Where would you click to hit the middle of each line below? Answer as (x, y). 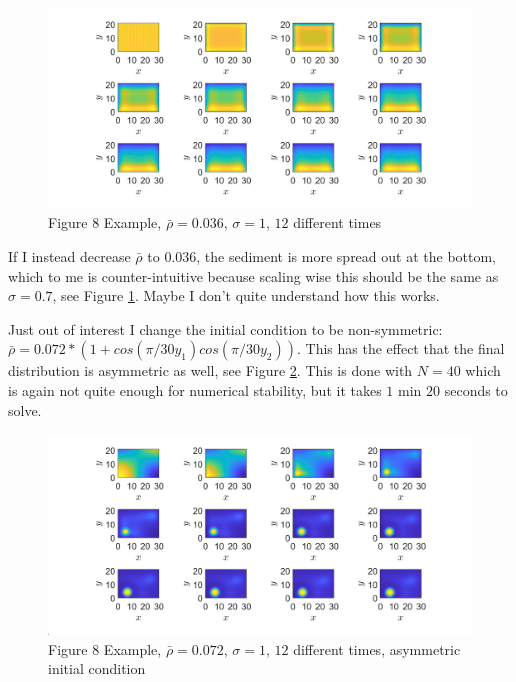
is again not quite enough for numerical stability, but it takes (195, 389)
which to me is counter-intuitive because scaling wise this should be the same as (253, 275)
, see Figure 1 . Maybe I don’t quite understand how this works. (246, 295)
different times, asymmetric (377, 648)
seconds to (476, 389)
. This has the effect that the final (400, 348)
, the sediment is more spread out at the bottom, (346, 256)
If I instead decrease (69, 256)
